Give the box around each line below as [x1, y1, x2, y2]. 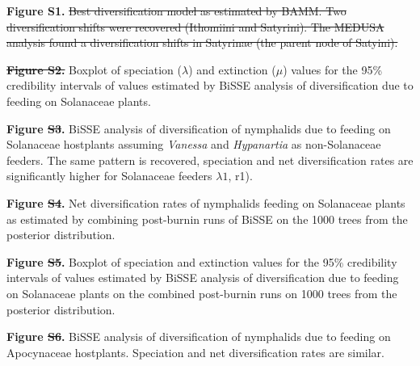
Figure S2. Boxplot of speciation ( [6, 61, 182, 78]
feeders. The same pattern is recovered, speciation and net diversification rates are [6, 151, 414, 168]
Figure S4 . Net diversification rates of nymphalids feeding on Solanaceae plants [6, 194, 405, 211]
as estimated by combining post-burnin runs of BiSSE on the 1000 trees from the [6, 210, 408, 227]
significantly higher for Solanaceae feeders [6, 167, 212, 184]
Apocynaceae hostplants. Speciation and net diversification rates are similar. [6, 343, 385, 360]
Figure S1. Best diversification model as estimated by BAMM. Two [6, 2, 346, 19]
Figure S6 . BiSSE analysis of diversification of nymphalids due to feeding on [6, 328, 391, 345]
